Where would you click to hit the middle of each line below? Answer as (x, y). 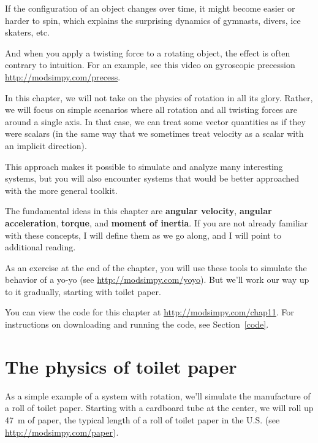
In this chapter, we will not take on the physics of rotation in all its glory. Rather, (159, 97)
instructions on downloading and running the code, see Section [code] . (137, 324)
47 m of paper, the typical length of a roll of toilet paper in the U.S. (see (142, 419)
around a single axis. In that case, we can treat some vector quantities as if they (155, 121)
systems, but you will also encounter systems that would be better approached (152, 178)
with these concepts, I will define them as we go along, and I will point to (143, 235)
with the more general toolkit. (61, 190)
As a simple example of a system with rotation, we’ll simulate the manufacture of (158, 395)
